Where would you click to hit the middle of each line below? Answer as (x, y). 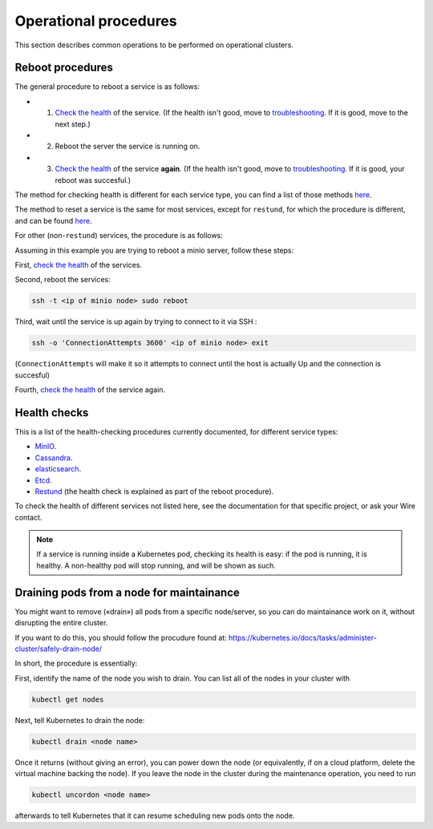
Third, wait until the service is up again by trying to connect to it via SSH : (136, 321)
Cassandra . (54, 458)
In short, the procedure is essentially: (76, 663)
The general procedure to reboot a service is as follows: (107, 87)
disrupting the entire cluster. (61, 623)
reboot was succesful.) (93, 180)
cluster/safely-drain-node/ (59, 649)
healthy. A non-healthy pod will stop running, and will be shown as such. (156, 565)
